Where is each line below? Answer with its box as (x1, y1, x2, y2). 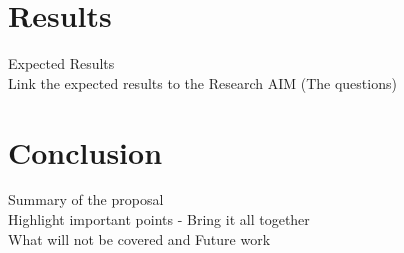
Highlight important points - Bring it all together (8, 209, 310, 230)
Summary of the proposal (8, 189, 164, 210)
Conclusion (8, 131, 163, 172)
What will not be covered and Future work (8, 228, 271, 249)
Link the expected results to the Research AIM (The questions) (8, 72, 397, 93)
